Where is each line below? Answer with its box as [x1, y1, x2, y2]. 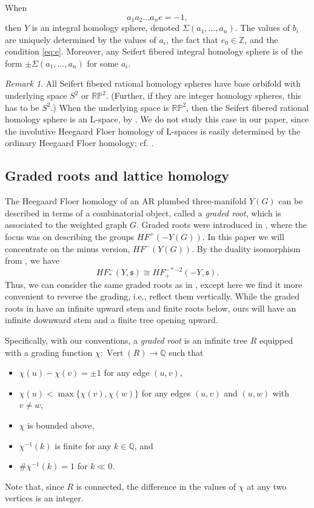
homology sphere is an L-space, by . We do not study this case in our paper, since [5, 113, 309, 125]
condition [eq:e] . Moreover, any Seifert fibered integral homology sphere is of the [5, 45, 303, 58]
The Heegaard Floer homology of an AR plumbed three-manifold [5, 195, 247, 207]
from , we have [5, 254, 59, 267]
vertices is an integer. [5, 492, 84, 504]
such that [169, 346, 204, 358]
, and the [244, 33, 278, 45]
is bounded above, [27, 419, 95, 432]
